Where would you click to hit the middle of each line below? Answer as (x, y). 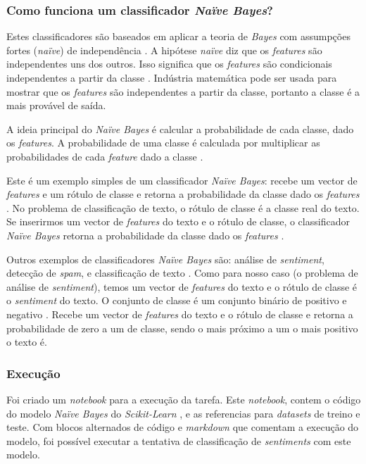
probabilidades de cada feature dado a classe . (105, 156)
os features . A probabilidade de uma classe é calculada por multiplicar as (163, 143)
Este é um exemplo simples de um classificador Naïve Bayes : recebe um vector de (182, 180)
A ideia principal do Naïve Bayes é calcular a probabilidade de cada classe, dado (180, 128)
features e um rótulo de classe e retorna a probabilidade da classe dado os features (183, 194)
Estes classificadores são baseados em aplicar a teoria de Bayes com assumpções (178, 36)
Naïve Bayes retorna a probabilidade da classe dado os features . (145, 235)
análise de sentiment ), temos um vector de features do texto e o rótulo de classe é (182, 286)
